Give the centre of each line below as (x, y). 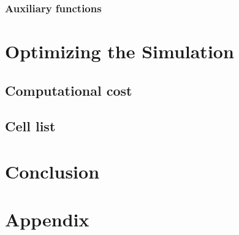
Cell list (30, 126)
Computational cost (69, 90)
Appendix (47, 219)
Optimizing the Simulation (120, 51)
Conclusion (52, 171)
